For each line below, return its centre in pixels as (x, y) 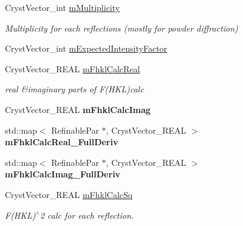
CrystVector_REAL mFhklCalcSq (69, 194)
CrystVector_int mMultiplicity (63, 7)
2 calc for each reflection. (87, 215)
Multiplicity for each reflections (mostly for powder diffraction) (122, 28)
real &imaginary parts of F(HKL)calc (74, 89)
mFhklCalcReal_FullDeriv (62, 142)
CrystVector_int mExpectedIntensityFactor (86, 48)
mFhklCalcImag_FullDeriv (63, 174)
